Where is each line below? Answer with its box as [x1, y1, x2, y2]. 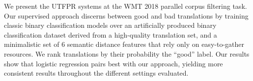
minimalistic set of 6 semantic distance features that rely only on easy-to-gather [4, 39, 244, 49]
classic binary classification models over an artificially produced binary [4, 20, 217, 30]
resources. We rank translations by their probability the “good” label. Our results [4, 48, 250, 59]
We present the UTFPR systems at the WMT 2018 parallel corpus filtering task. [4, 1, 247, 11]
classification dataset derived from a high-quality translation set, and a [4, 29, 217, 40]
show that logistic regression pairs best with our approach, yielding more [4, 58, 223, 68]
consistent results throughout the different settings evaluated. [4, 68, 189, 78]
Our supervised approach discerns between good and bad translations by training [4, 10, 249, 20]
